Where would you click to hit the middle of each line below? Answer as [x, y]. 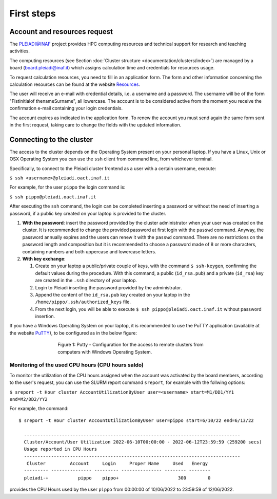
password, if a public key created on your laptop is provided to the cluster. [88, 213]
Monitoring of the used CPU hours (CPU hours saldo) [76, 365]
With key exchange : [44, 258]
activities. [20, 51]
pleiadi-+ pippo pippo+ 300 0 [117, 478]
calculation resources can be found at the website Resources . [75, 84]
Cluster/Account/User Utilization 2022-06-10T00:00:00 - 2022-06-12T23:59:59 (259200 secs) [143, 442]
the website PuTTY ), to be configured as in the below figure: [73, 333]
